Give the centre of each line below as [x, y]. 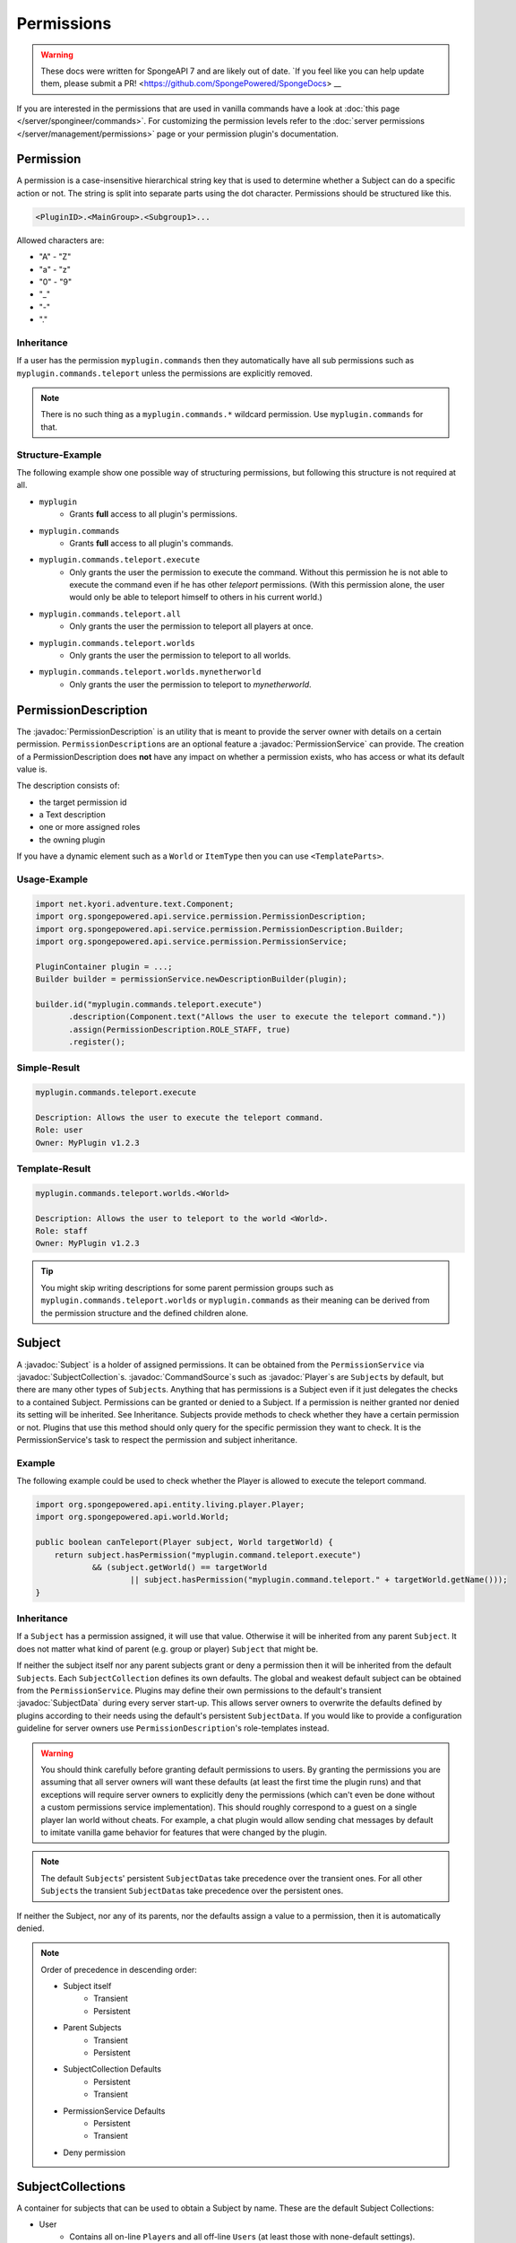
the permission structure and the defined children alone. [145, 1313]
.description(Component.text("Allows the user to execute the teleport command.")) [258, 1017]
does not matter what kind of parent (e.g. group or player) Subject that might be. [168, 1649]
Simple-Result [48, 1068]
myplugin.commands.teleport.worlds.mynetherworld [150, 672]
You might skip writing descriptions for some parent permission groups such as [187, 1287]
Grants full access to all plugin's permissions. [153, 514]
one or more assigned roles [90, 827]
